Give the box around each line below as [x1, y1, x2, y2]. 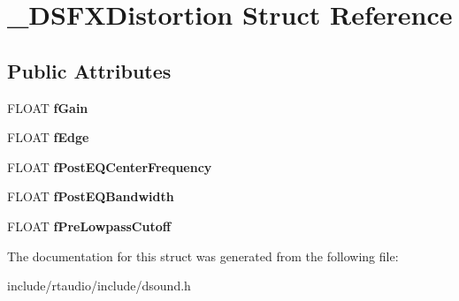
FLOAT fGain [7, 98, 88, 117]
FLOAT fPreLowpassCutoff [7, 216, 172, 235]
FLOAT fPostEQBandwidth [7, 187, 174, 206]
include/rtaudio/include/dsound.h [7, 276, 191, 295]
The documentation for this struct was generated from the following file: [7, 246, 399, 265]
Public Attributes [7, 56, 172, 84]
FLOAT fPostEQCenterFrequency [7, 157, 212, 176]
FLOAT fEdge [7, 128, 89, 147]
